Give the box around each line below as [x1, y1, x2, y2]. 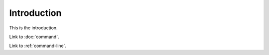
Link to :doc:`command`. [9, 34, 59, 40]
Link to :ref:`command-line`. [9, 43, 67, 49]
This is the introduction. [9, 25, 58, 31]
